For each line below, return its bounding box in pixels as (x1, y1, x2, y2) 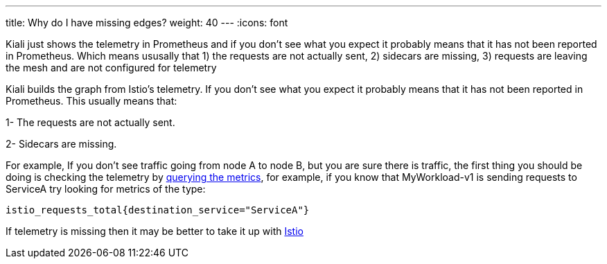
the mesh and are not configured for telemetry (6, 62, 217, 73)
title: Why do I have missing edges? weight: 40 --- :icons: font (6, 17, 288, 28)
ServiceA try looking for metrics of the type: (6, 183, 206, 195)
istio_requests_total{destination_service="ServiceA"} (6, 204, 310, 215)
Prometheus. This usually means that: (6, 95, 177, 107)
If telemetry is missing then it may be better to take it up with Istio (6, 225, 303, 237)
